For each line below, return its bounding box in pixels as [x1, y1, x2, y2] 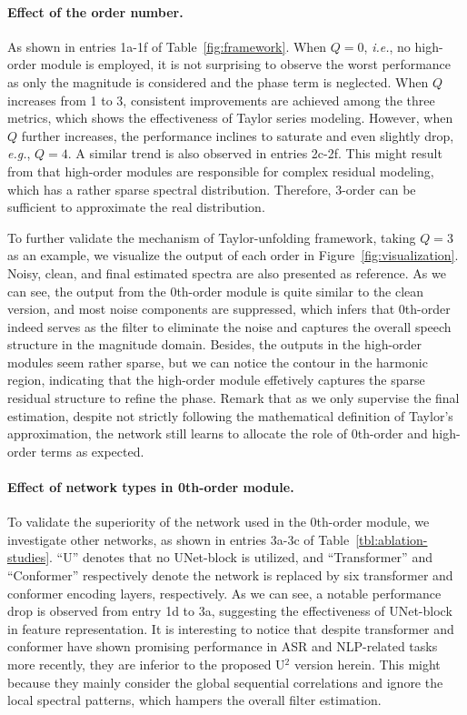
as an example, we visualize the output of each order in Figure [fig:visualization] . [7, 246, 459, 265]
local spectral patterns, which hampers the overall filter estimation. [7, 690, 382, 710]
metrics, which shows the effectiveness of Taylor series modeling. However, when [7, 108, 453, 127]
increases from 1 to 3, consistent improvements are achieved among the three [7, 90, 435, 109]
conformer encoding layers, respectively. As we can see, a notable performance [7, 583, 442, 602]
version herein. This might [293, 655, 441, 673]
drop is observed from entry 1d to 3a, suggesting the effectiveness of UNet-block [7, 601, 452, 620]
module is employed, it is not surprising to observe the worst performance [40, 55, 452, 74]
